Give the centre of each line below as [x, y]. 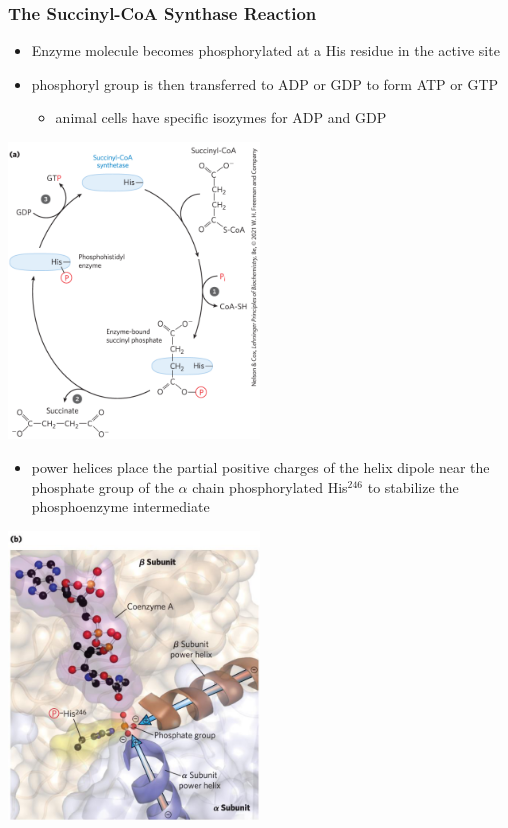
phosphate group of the [102, 486]
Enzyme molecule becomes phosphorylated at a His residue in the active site [265, 50]
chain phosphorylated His [270, 486]
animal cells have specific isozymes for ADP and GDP [221, 117]
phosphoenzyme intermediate [120, 506]
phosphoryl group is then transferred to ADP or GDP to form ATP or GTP [265, 83]
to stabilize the [413, 486]
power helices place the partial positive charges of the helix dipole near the [260, 467]
